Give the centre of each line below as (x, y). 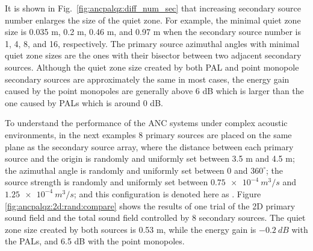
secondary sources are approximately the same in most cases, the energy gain (147, 79)
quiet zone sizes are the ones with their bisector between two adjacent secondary (153, 55)
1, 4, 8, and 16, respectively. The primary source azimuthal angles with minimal (152, 43)
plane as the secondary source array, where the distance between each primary (149, 146)
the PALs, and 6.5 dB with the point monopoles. (95, 241)
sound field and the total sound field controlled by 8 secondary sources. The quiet (155, 218)
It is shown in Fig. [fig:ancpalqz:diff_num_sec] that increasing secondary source (153, 8)
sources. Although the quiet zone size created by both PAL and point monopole (152, 67)
